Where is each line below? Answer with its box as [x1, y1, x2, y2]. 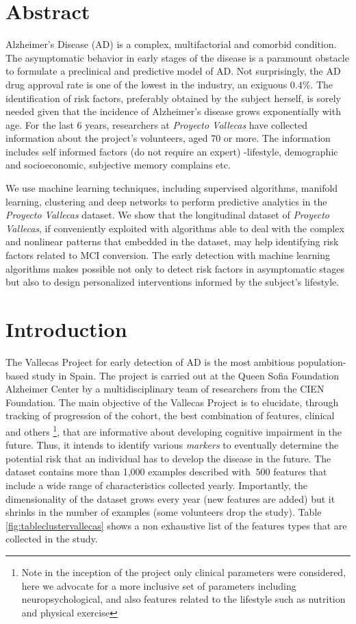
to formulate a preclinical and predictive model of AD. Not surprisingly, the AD [5, 64, 341, 78]
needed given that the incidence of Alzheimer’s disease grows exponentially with [5, 104, 341, 118]
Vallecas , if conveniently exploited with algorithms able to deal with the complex [5, 221, 344, 235]
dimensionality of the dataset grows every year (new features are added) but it [5, 491, 335, 506]
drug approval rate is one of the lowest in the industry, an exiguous [5, 77, 288, 91]
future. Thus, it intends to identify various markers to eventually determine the [5, 438, 339, 452]
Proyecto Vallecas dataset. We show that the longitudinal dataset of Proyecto [5, 208, 329, 222]
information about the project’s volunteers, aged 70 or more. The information [5, 131, 331, 145]
